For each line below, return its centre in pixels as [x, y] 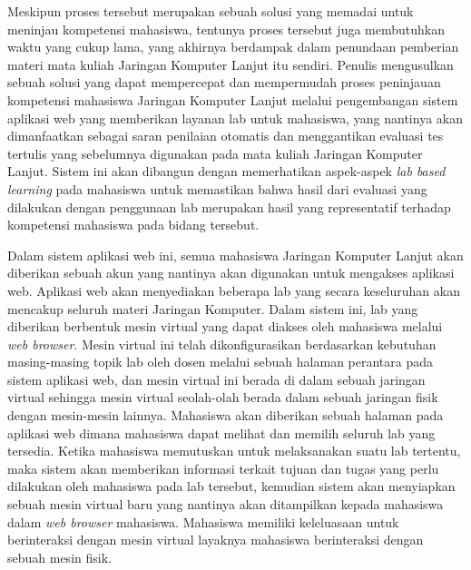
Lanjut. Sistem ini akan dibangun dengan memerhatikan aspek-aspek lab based [226, 171]
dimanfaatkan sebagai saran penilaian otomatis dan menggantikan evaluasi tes [226, 136]
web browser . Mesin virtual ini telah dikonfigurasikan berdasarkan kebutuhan [222, 344]
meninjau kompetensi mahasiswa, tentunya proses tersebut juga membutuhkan [226, 29]
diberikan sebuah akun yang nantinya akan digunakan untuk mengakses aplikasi [231, 273]
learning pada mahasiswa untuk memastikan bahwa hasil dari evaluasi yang [217, 188]
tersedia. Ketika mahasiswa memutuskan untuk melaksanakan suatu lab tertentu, [234, 451]
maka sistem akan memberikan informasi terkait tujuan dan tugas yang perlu [223, 468]
